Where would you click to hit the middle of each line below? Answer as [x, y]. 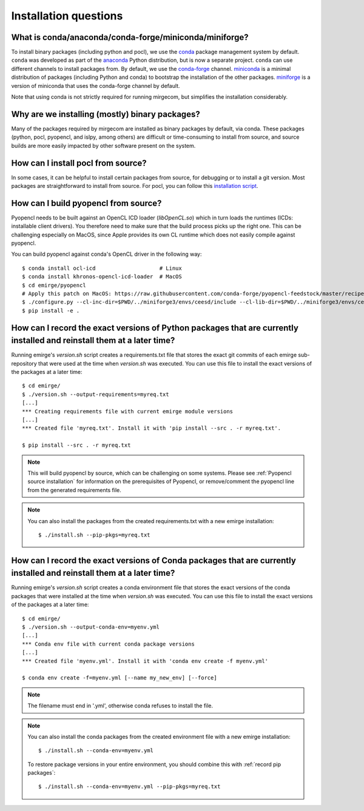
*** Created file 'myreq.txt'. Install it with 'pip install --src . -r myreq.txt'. [152, 428]
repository [24, 363]
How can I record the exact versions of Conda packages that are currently [154, 560]
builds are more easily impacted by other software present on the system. [103, 145]
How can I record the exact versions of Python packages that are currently [155, 328]
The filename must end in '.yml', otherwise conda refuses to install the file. [120, 706]
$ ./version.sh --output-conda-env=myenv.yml [91, 627]
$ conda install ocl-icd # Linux [102, 268]
